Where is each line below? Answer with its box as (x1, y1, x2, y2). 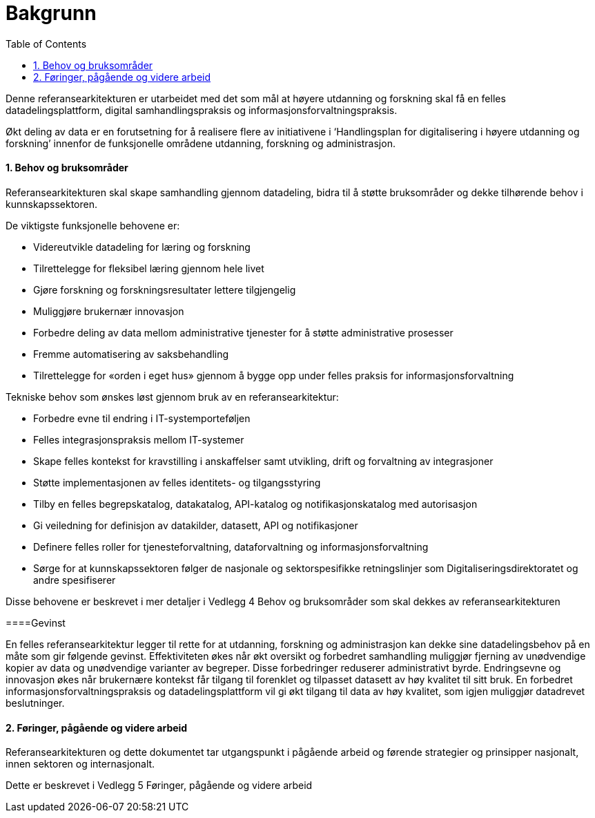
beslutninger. (6, 696, 65, 709)
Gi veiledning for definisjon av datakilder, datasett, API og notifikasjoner (33, 519, 358, 531)
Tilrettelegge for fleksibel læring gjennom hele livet (33, 262, 264, 274)
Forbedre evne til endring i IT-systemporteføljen (33, 412, 251, 424)
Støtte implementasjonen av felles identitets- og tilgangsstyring (33, 476, 321, 488)
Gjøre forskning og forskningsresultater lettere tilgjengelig (33, 283, 296, 296)
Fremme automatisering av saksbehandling (33, 348, 229, 360)
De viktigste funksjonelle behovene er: (6, 219, 180, 231)
